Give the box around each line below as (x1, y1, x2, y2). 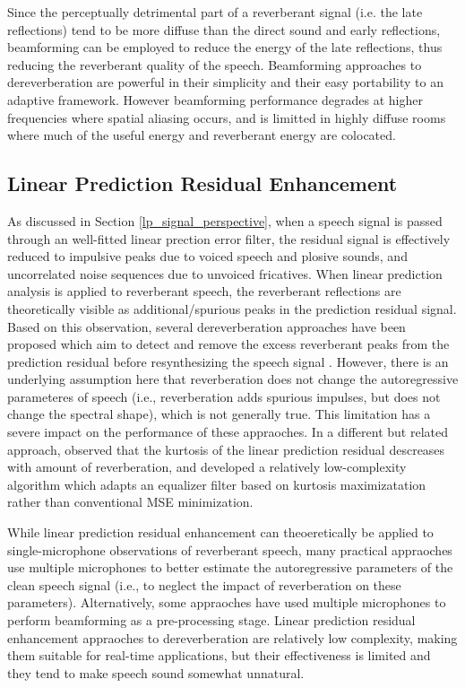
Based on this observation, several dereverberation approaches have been (7, 317, 406, 335)
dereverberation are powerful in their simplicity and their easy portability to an (7, 73, 444, 91)
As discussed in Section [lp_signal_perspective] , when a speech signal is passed (7, 211, 443, 230)
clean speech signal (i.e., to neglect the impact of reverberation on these (7, 575, 401, 594)
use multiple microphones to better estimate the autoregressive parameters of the (7, 558, 453, 577)
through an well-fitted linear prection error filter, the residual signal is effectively (7, 229, 451, 248)
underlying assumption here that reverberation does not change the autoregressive (7, 370, 459, 388)
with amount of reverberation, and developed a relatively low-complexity (7, 457, 407, 476)
